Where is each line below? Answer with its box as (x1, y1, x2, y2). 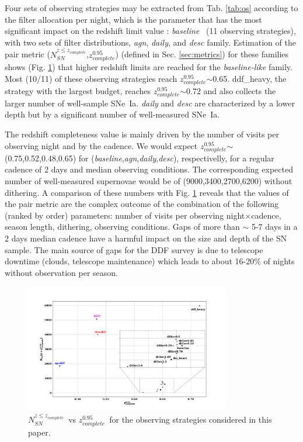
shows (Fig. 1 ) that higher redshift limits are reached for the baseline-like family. (5, 60, 292, 72)
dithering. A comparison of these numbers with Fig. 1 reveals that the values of (5, 186, 289, 198)
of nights (263, 255, 295, 267)
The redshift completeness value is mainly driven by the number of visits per (5, 128, 279, 140)
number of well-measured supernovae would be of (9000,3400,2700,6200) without (5, 175, 292, 187)
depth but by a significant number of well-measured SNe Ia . (5, 108, 220, 120)
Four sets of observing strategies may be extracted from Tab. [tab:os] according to (5, 2, 298, 13)
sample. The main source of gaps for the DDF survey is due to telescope (5, 243, 263, 255)
